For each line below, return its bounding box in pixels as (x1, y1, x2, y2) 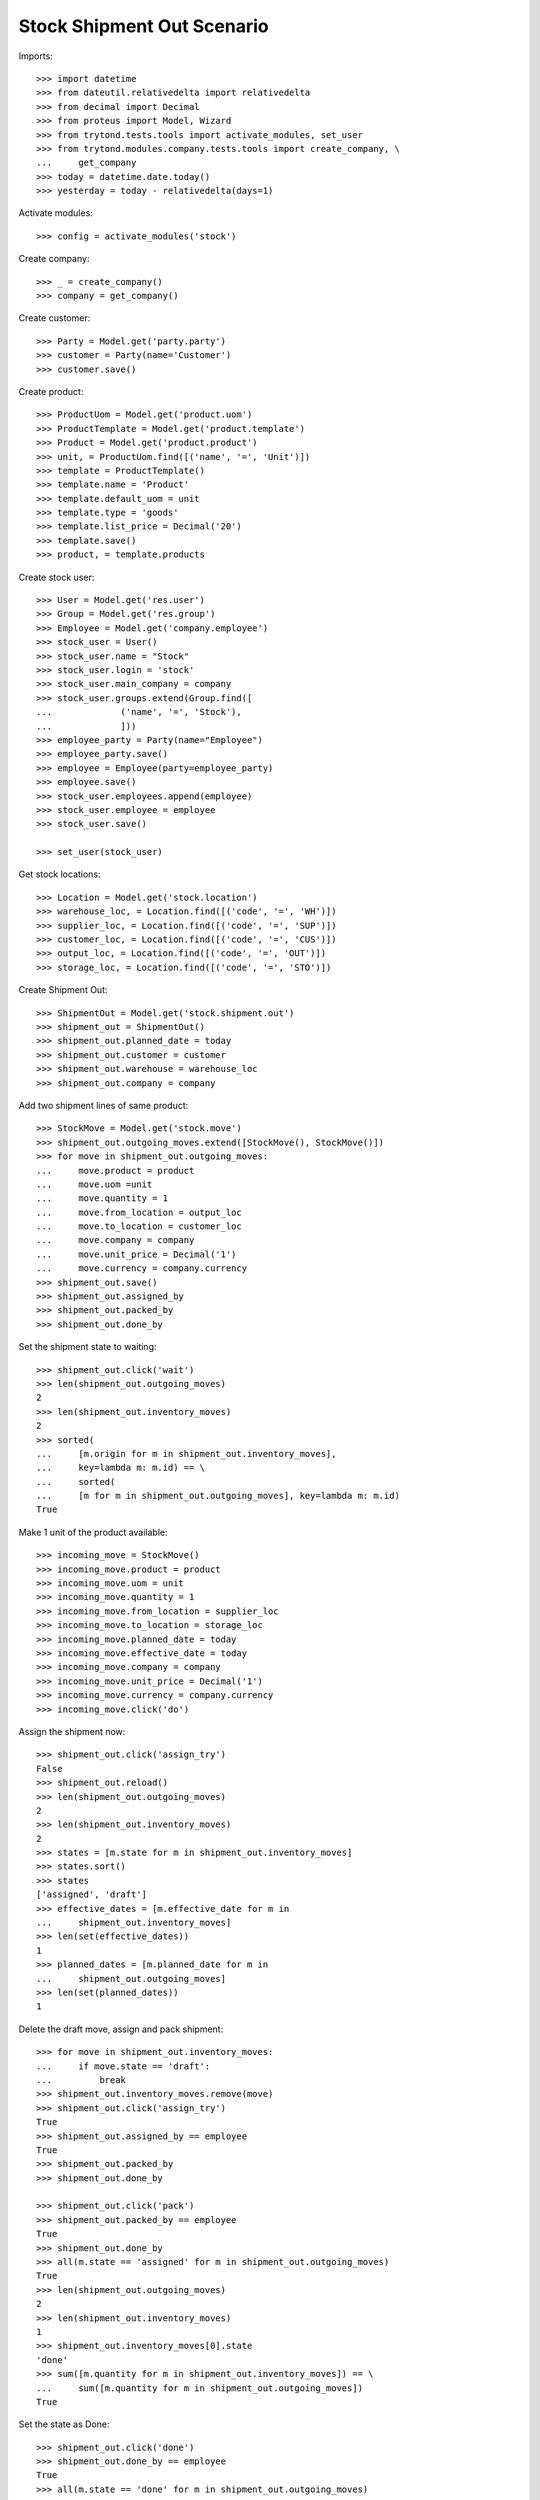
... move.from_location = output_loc (36, 1206, 242, 1218)
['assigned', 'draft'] (36, 1889, 148, 1900)
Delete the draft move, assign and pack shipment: (18, 2023, 224, 2035)
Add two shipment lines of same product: (18, 1099, 189, 1111)
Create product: (18, 385, 84, 397)
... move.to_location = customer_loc (36, 1221, 242, 1232)
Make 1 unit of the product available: (18, 1526, 169, 1538)
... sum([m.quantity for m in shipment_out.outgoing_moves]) (36, 2382, 364, 2394)
